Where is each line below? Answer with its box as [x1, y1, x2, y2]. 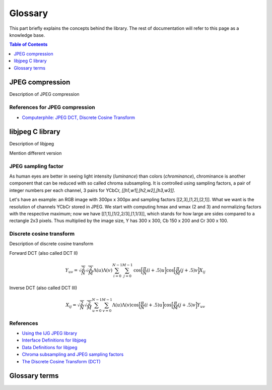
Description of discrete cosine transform [9, 241, 94, 247]
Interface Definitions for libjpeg [22, 337, 87, 343]
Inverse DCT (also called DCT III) [9, 285, 78, 291]
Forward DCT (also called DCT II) [9, 250, 78, 256]
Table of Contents [9, 41, 48, 47]
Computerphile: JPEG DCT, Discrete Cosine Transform [22, 114, 135, 121]
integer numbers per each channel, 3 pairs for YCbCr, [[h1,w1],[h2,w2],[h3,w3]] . [9, 187, 175, 193]
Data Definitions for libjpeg [22, 344, 78, 350]
